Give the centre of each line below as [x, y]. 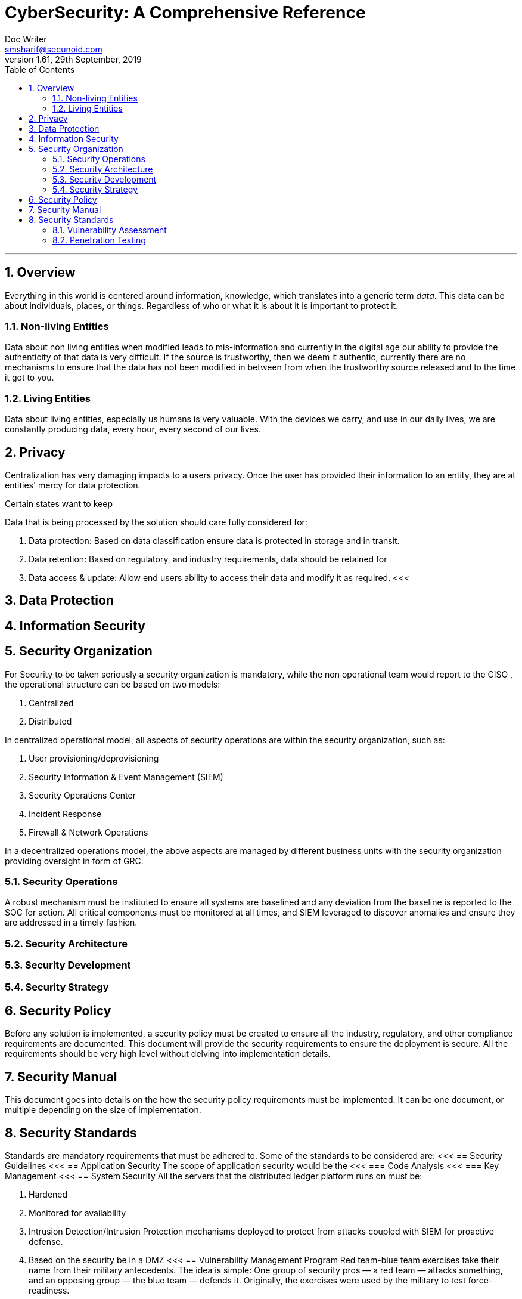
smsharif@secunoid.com [54, 49]
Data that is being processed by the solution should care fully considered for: [156, 522]
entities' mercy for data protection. [73, 485]
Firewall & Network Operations [88, 832]
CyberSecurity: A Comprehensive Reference [185, 13]
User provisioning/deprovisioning [94, 758]
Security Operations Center [82, 795]
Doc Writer [26, 39]
